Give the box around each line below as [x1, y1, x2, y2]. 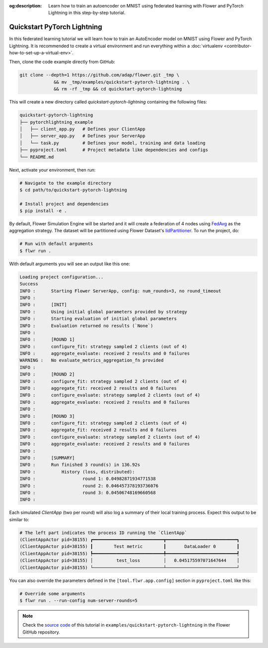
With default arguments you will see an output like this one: [9, 261, 130, 267]
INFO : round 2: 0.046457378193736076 [19, 483, 159, 488]
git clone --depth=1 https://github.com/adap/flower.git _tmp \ [19, 72, 180, 78]
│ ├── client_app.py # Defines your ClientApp [19, 126, 146, 132]
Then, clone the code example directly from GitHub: [9, 59, 116, 65]
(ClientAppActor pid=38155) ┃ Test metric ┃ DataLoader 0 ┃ [19, 544, 240, 550]
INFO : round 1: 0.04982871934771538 [19, 476, 156, 482]
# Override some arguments [19, 591, 85, 596]
